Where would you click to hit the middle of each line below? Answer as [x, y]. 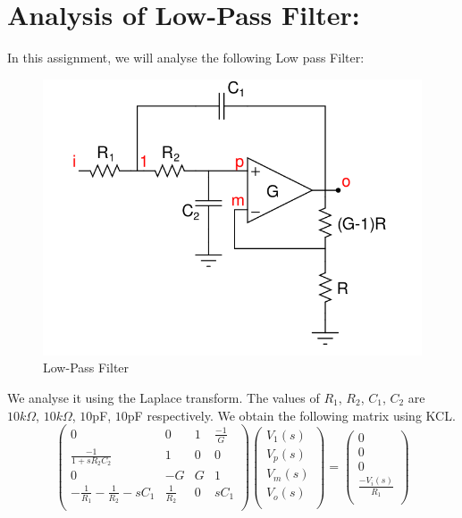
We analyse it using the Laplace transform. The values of [164, 397]
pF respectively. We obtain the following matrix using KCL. [291, 415]
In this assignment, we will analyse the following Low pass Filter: [186, 58]
